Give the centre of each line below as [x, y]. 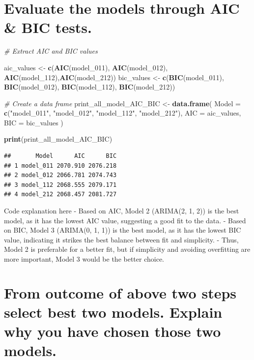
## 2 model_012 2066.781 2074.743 [60, 175]
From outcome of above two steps [120, 292]
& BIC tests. [48, 27]
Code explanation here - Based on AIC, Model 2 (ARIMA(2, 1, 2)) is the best [122, 211]
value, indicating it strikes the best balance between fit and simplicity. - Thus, [121, 239]
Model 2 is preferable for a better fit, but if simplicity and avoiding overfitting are [127, 249]
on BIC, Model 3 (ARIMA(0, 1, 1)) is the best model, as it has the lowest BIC [123, 230]
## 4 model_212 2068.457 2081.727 [60, 195]
